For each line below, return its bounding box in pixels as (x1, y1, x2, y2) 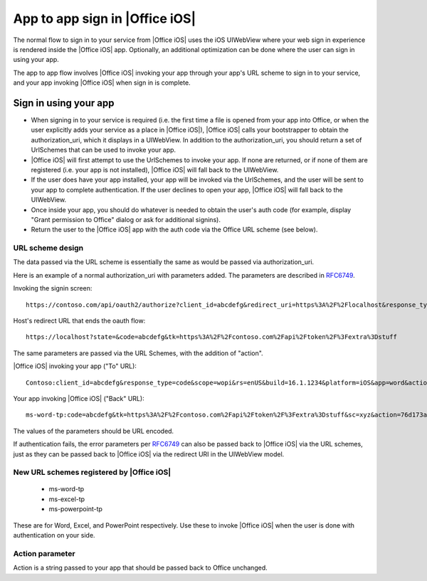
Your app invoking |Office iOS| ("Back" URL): (13, 394, 145, 402)
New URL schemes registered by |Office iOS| (13, 467, 172, 477)
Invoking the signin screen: (13, 284, 93, 293)
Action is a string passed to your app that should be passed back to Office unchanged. (13, 563, 268, 572)
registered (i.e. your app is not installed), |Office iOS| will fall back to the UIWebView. (31, 165, 279, 174)
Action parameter (13, 548, 75, 558)
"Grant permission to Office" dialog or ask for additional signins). (31, 215, 221, 224)
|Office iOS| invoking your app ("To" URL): (13, 362, 137, 370)
